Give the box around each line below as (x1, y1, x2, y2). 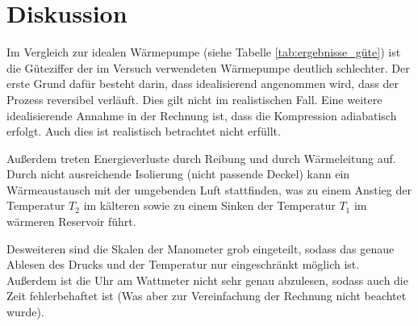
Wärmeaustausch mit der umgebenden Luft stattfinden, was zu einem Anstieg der (6, 181, 412, 198)
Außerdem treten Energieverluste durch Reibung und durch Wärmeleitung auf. (6, 149, 396, 166)
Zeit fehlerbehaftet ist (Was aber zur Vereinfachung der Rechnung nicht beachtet (6, 287, 407, 304)
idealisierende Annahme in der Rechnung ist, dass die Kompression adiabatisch (6, 107, 397, 123)
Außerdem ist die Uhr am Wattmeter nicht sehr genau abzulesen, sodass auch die (6, 271, 408, 288)
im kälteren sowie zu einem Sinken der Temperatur (83, 197, 336, 214)
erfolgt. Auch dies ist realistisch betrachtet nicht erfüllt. (6, 123, 281, 140)
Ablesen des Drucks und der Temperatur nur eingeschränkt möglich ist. (6, 256, 360, 273)
